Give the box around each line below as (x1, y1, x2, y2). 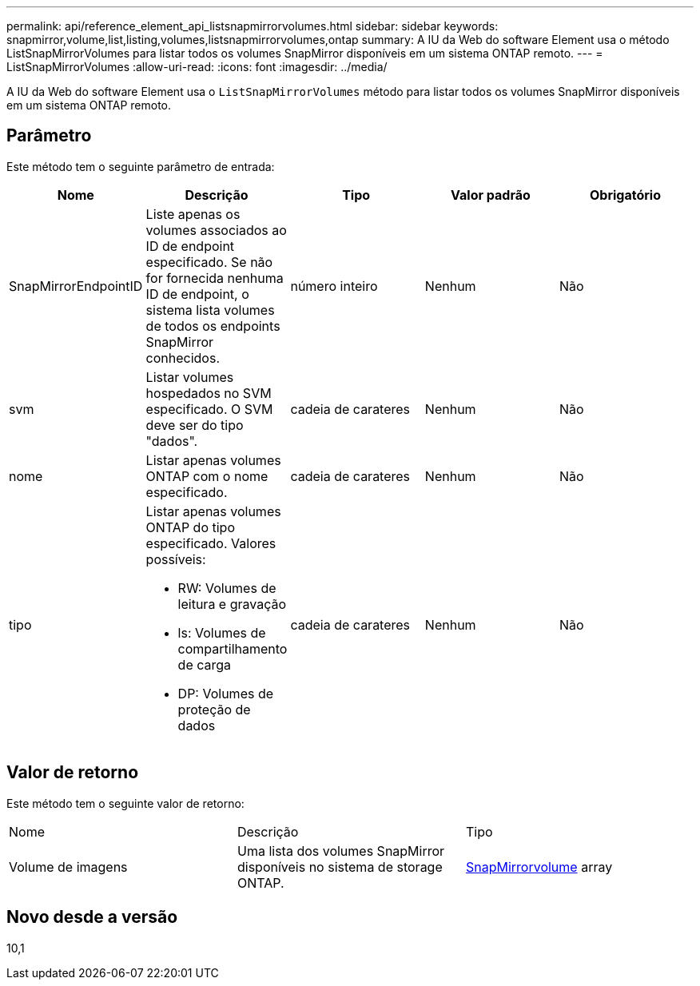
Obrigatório (590, 186, 661, 203)
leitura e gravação (177, 595, 287, 612)
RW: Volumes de (177, 579, 276, 596)
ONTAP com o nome (145, 467, 268, 484)
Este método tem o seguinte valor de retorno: (6, 796, 245, 810)
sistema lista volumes (145, 301, 275, 318)
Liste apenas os (145, 205, 241, 222)
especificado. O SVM (145, 400, 273, 417)
